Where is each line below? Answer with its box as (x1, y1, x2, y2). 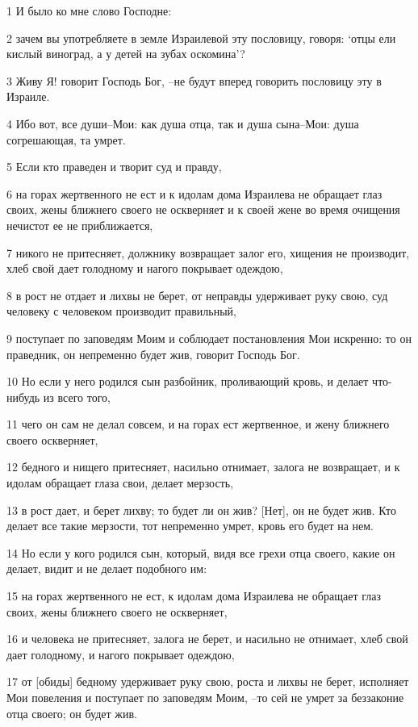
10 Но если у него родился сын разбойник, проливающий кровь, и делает (6, 373, 369, 390)
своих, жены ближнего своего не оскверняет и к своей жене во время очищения (6, 201, 400, 218)
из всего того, (43, 388, 111, 405)
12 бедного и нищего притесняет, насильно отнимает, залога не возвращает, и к (6, 458, 400, 475)
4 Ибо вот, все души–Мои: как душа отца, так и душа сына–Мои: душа (6, 115, 359, 132)
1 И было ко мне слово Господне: (6, 2, 172, 19)
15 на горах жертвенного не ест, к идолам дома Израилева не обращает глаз (6, 587, 381, 604)
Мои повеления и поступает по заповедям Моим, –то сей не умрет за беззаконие (6, 689, 404, 705)
